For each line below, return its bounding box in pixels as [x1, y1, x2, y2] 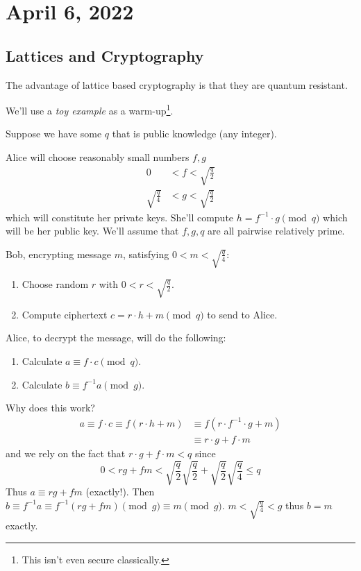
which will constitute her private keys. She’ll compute [6, 210, 234, 224]
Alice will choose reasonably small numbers [6, 150, 190, 164]
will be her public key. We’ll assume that [6, 223, 179, 238]
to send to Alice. [207, 307, 278, 321]
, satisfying [123, 246, 169, 261]
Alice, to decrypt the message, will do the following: [6, 330, 226, 345]
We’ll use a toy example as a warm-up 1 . [6, 101, 174, 117]
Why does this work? [6, 400, 95, 415]
